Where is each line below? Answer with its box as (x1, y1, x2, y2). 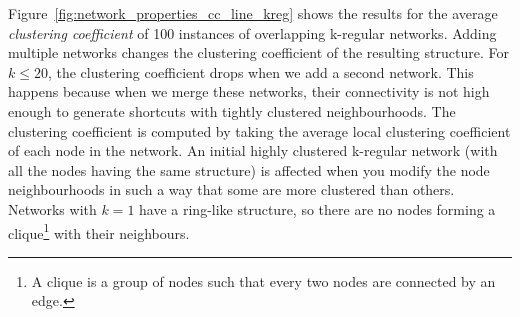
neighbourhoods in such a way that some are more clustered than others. (8, 179, 455, 200)
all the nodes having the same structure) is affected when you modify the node (8, 159, 490, 180)
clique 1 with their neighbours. (8, 219, 190, 243)
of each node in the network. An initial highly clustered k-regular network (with (8, 140, 498, 161)
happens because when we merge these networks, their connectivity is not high (8, 81, 490, 102)
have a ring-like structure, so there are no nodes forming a (139, 198, 496, 219)
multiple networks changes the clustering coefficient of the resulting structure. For (8, 42, 509, 63)
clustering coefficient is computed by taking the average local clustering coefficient (8, 120, 511, 141)
